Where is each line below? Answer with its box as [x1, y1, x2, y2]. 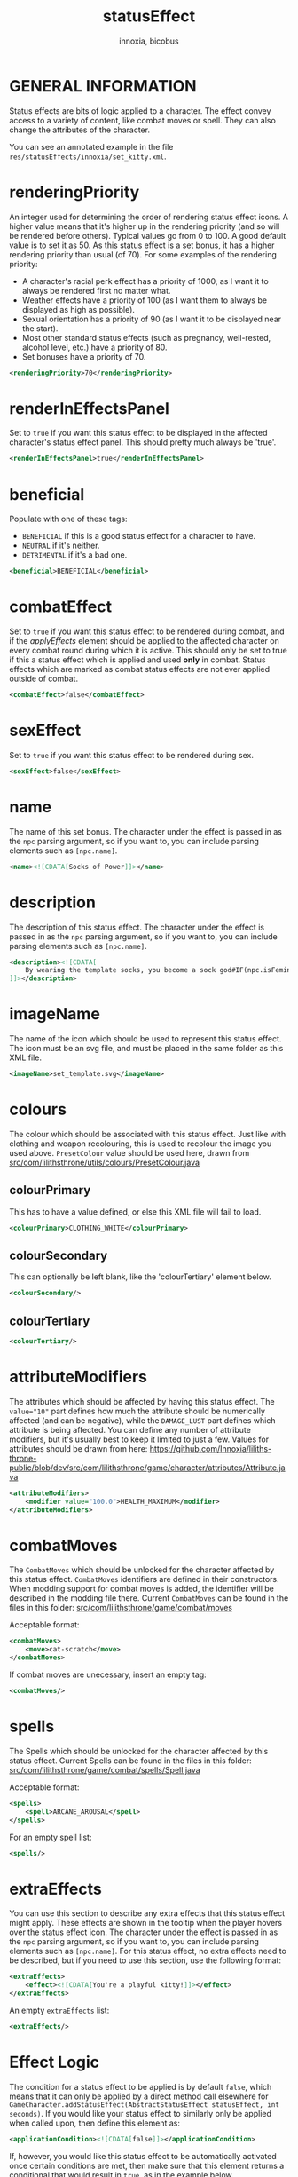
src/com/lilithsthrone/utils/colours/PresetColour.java [9, 1157, 200, 1168]
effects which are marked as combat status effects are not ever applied [9, 664, 271, 675]
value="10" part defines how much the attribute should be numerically [9, 1405, 266, 1416]
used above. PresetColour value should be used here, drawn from [9, 1147, 250, 1158]
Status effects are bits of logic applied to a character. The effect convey [9, 105, 271, 116]
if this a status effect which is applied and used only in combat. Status [9, 654, 266, 665]
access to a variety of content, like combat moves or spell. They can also [9, 115, 277, 125]
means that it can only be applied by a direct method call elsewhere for [9, 2091, 269, 2102]
